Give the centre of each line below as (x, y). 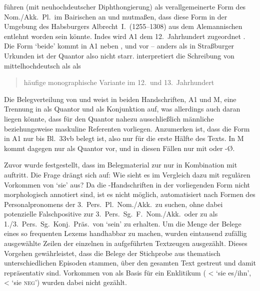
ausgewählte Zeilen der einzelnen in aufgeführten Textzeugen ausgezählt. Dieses (126, 243)
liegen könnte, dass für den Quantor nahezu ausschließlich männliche (109, 118)
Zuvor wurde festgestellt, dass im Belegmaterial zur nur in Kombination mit (121, 165)
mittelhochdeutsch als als (42, 65)
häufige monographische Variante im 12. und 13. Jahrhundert (119, 82)
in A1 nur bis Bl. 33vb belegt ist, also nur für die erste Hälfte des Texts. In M (124, 138)
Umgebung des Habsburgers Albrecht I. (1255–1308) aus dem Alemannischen (123, 26)
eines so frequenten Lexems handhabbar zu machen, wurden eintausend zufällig (125, 233)
